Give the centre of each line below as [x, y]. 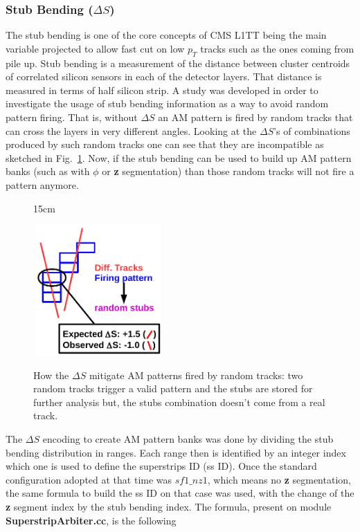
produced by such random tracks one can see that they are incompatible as [165, 144]
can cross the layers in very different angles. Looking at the [131, 130]
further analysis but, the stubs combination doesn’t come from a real [179, 402]
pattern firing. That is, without [72, 117]
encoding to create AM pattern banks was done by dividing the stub [188, 439]
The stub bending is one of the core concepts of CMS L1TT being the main [166, 35]
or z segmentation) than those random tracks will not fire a [228, 171]
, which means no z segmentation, [279, 479]
